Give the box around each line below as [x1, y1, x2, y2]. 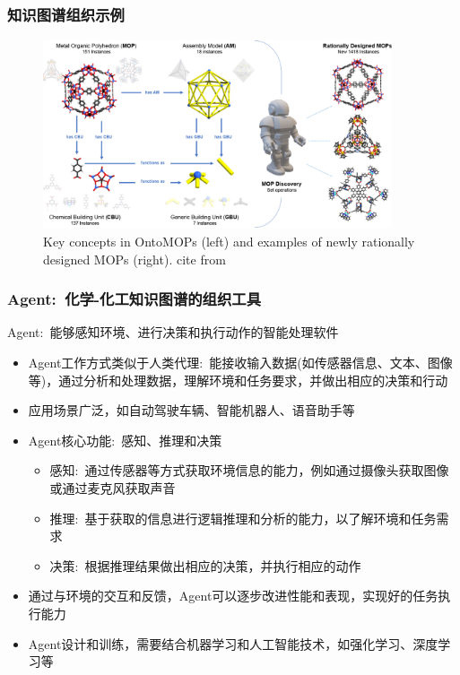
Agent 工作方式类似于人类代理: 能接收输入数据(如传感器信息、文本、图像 [28, 353, 453, 371]
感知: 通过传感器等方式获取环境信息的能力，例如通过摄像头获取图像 [49, 461, 449, 480]
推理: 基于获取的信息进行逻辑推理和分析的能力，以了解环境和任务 [49, 508, 437, 527]
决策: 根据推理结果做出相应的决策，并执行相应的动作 [49, 556, 361, 575]
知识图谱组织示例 [7, 3, 125, 25]
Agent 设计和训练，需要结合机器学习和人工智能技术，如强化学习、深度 [28, 634, 438, 653]
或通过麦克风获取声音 [49, 478, 176, 497]
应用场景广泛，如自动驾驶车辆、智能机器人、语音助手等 [28, 401, 355, 420]
